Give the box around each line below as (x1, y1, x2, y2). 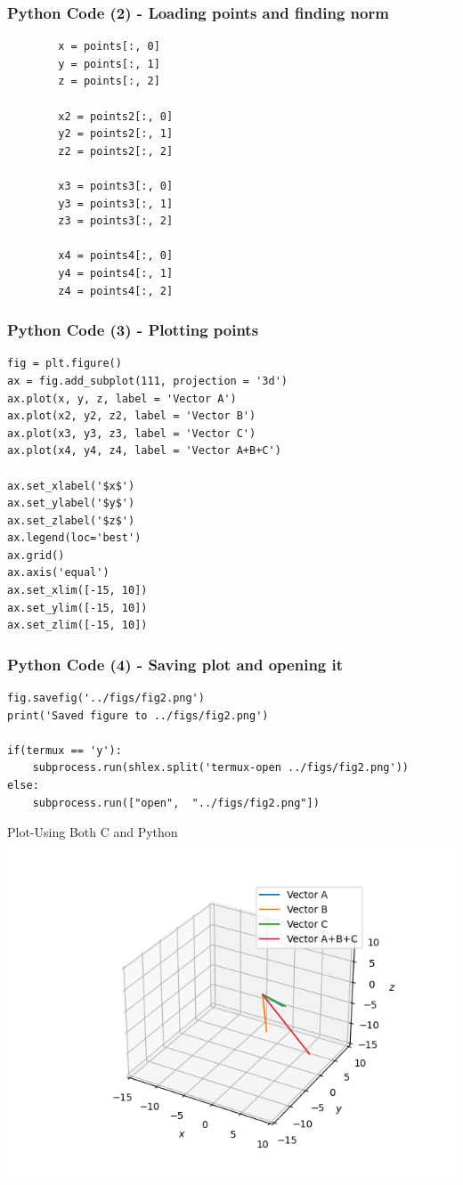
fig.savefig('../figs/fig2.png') (7, 692, 205, 705)
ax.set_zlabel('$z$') (7, 514, 135, 527)
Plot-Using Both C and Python (7, 823, 178, 841)
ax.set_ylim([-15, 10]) (7, 601, 148, 614)
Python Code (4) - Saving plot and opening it (7, 653, 344, 675)
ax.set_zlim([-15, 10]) (7, 619, 148, 632)
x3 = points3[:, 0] (58, 179, 174, 192)
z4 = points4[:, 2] (58, 284, 174, 297)
